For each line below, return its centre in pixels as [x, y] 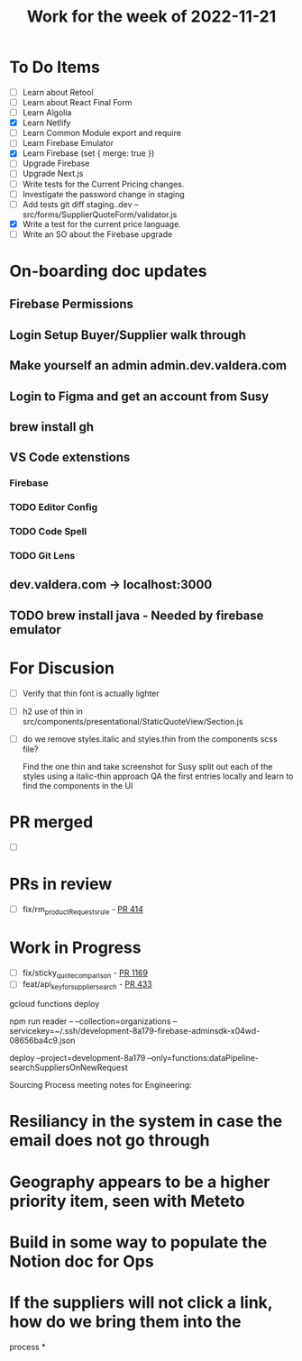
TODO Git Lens [42, 556]
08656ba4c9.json [42, 1041]
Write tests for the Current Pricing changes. [103, 184]
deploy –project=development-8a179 [78, 1058]
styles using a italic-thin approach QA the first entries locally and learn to [158, 776]
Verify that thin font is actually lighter [91, 693]
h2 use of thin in [52, 711]
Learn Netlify [46, 123]
